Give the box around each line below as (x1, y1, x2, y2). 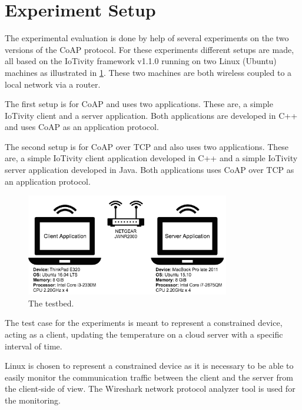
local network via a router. (5, 78, 101, 90)
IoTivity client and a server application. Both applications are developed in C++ (5, 109, 298, 121)
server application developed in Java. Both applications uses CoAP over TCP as (5, 164, 294, 176)
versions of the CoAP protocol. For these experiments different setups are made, (5, 43, 294, 55)
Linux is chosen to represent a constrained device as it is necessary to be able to (5, 359, 294, 372)
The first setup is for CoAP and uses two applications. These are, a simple (5, 98, 273, 110)
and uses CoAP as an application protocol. (5, 121, 159, 133)
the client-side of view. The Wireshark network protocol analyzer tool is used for (5, 382, 296, 395)
